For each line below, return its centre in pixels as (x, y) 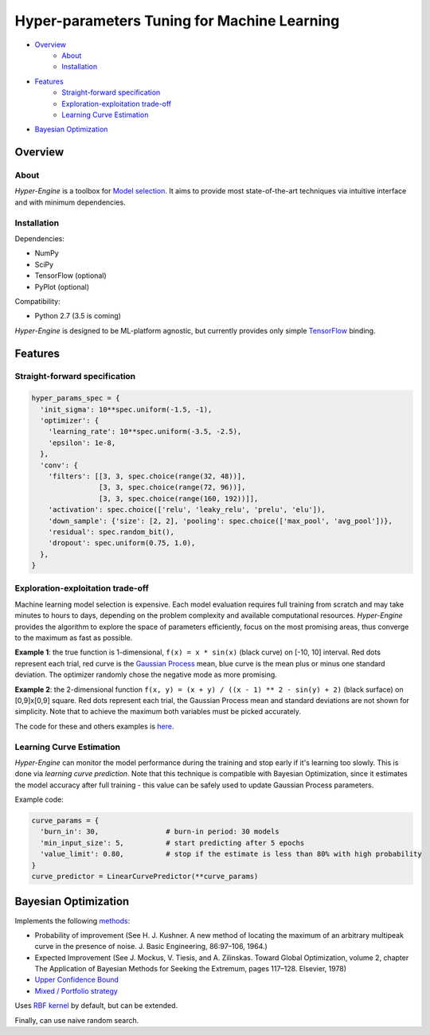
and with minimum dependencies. (70, 202)
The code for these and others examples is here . (94, 726)
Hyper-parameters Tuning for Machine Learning (177, 21)
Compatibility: (37, 301)
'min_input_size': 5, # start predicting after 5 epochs (172, 843)
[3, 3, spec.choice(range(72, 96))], (172, 487)
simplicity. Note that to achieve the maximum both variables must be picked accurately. (158, 712)
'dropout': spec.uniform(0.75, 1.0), (122, 543)
